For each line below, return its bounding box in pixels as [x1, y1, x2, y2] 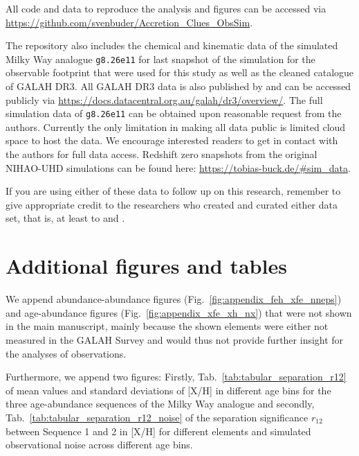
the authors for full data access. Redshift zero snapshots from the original [6, 147, 317, 161]
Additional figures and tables [6, 252, 287, 280]
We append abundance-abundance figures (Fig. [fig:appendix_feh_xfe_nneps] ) [6, 292, 342, 306]
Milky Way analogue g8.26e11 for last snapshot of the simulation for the [6, 51, 315, 66]
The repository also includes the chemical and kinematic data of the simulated [6, 38, 338, 53]
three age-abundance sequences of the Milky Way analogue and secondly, [6, 396, 315, 411]
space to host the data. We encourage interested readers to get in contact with [6, 133, 338, 148]
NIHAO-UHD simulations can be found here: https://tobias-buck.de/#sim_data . [6, 160, 351, 175]
